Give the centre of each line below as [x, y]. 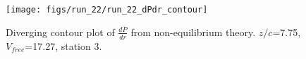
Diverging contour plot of [60, 32]
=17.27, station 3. [63, 45]
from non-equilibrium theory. [193, 32]
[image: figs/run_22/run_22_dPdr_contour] [107, 10]
